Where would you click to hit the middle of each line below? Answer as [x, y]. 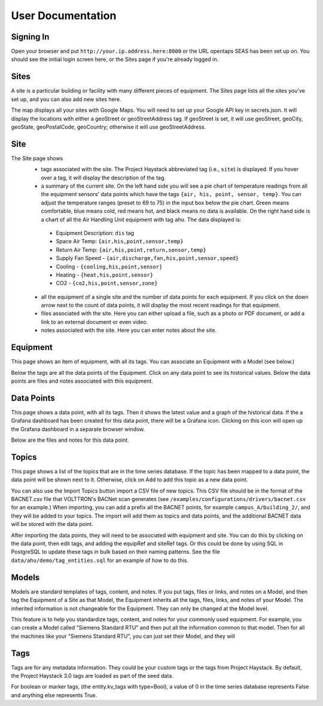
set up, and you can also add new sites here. [66, 99]
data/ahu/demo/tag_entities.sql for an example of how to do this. [100, 560]
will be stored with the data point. [52, 524]
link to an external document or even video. [95, 322]
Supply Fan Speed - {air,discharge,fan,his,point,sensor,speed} [147, 258]
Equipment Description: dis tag [95, 233]
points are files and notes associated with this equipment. [82, 381]
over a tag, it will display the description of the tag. [103, 178]
